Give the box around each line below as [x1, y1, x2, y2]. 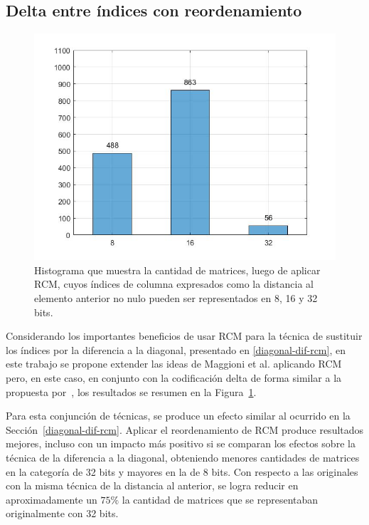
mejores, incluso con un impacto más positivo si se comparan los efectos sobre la [6, 436, 355, 451]
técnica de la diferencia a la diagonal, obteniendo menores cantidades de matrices [6, 449, 360, 464]
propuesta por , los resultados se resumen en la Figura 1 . [6, 384, 257, 399]
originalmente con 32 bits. [6, 506, 119, 521]
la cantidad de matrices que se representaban [122, 492, 319, 506]
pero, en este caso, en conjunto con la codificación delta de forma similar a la [6, 370, 342, 385]
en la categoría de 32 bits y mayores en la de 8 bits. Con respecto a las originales [6, 464, 358, 479]
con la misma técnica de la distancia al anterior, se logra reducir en [6, 478, 299, 493]
